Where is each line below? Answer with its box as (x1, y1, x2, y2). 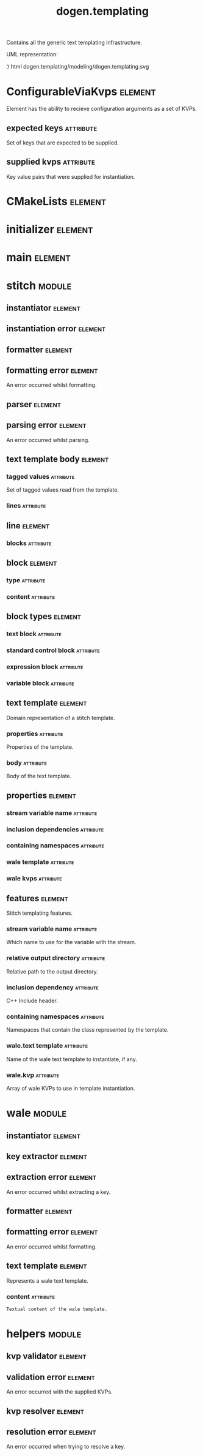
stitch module (6, 279, 72, 292)
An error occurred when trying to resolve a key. (6, 1443, 126, 1450)
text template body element (6, 454, 109, 465)
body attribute (6, 758, 48, 767)
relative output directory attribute (6, 954, 105, 963)
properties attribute (6, 729, 63, 738)
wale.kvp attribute (6, 1070, 60, 1079)
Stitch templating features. (6, 909, 73, 917)
